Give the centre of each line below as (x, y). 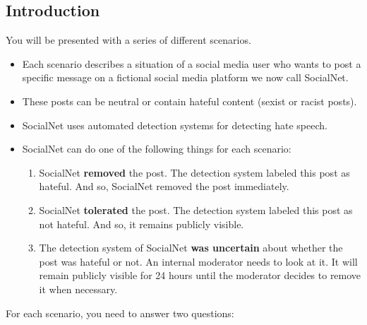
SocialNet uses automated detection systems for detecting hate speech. (175, 125)
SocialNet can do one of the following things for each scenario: (157, 149)
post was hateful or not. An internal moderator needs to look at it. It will (198, 261)
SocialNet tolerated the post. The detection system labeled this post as (196, 209)
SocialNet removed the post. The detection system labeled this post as (194, 172)
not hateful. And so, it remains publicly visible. (142, 224)
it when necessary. (78, 289)
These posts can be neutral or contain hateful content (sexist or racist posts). (189, 101)
